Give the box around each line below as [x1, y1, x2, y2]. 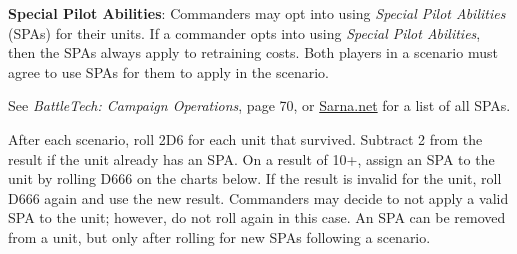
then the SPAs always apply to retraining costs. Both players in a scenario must [8, 42, 498, 63]
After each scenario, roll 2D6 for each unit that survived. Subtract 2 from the [8, 128, 483, 149]
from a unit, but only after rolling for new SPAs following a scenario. [8, 226, 431, 247]
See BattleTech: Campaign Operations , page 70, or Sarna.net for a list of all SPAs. [8, 95, 511, 116]
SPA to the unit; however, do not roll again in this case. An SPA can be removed [8, 207, 506, 228]
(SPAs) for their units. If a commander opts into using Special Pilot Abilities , [8, 22, 481, 43]
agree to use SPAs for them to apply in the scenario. [8, 61, 329, 82]
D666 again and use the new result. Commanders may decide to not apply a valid [8, 187, 509, 208]
